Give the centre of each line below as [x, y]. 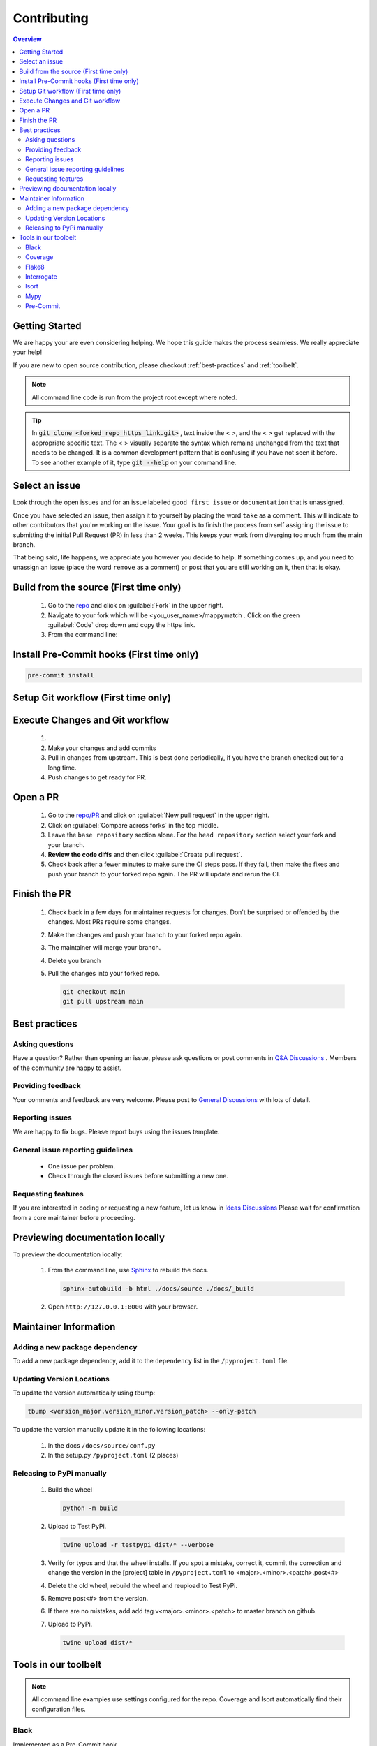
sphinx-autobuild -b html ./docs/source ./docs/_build [158, 1288]
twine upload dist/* [97, 1642]
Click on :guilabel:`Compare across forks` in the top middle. [133, 825]
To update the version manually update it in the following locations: [109, 1430]
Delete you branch [74, 960]
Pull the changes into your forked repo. [104, 974]
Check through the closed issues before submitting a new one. [138, 1176]
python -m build [90, 1508]
